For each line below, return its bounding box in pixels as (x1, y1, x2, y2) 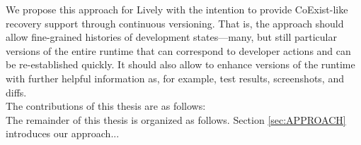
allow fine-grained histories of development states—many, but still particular (6, 30, 338, 44)
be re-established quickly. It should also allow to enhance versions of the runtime (6, 57, 355, 72)
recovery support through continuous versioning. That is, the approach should (6, 15, 344, 30)
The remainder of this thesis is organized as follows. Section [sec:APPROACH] (6, 112, 346, 127)
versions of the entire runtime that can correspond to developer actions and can (6, 43, 351, 58)
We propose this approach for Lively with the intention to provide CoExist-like (6, 2, 348, 16)
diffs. (6, 84, 27, 99)
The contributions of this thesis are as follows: (6, 99, 206, 113)
